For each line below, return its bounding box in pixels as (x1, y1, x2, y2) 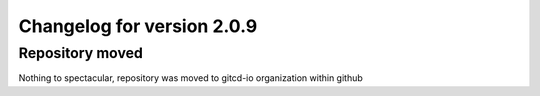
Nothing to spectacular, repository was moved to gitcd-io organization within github (18, 72, 364, 84)
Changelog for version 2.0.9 (18, 15, 258, 37)
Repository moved (18, 44, 144, 62)
